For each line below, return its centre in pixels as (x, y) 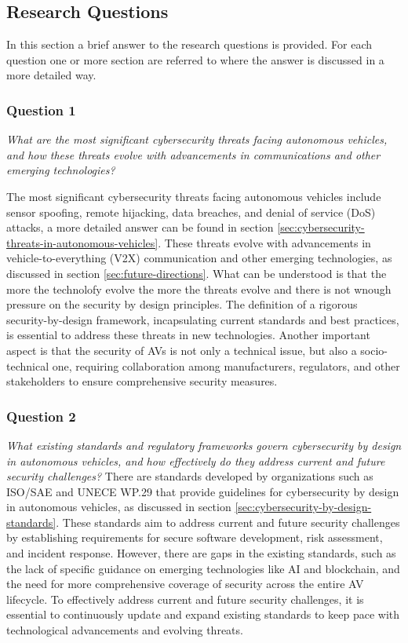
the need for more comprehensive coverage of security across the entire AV (185, 584)
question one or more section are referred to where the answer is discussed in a (195, 59)
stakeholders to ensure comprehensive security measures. (142, 381)
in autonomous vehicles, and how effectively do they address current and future (196, 460)
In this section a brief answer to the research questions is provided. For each (189, 44)
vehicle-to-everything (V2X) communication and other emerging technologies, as (199, 258)
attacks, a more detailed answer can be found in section (140, 227)
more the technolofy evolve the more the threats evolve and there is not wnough (199, 289)
